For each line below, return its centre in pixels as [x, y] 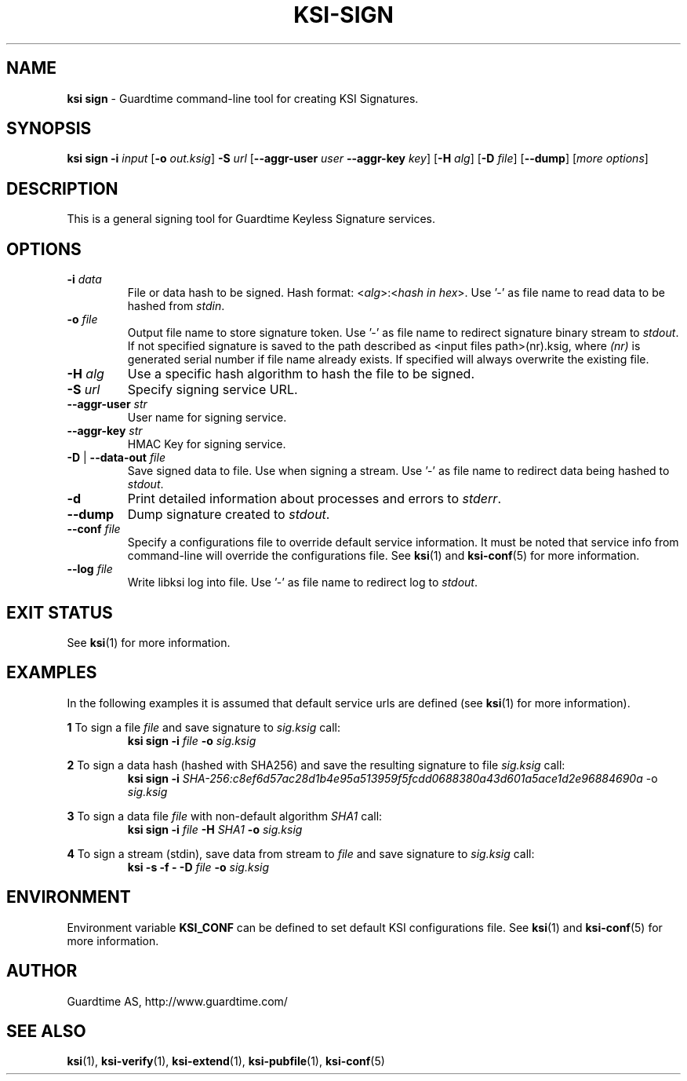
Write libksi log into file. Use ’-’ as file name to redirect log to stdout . [302, 582]
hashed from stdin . [176, 306]
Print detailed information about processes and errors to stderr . [314, 499]
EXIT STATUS [60, 612]
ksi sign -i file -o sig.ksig [192, 740]
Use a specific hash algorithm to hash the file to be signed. [301, 374]
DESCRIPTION [62, 188]
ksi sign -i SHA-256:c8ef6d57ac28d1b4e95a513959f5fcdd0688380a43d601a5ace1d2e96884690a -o [393, 778]
